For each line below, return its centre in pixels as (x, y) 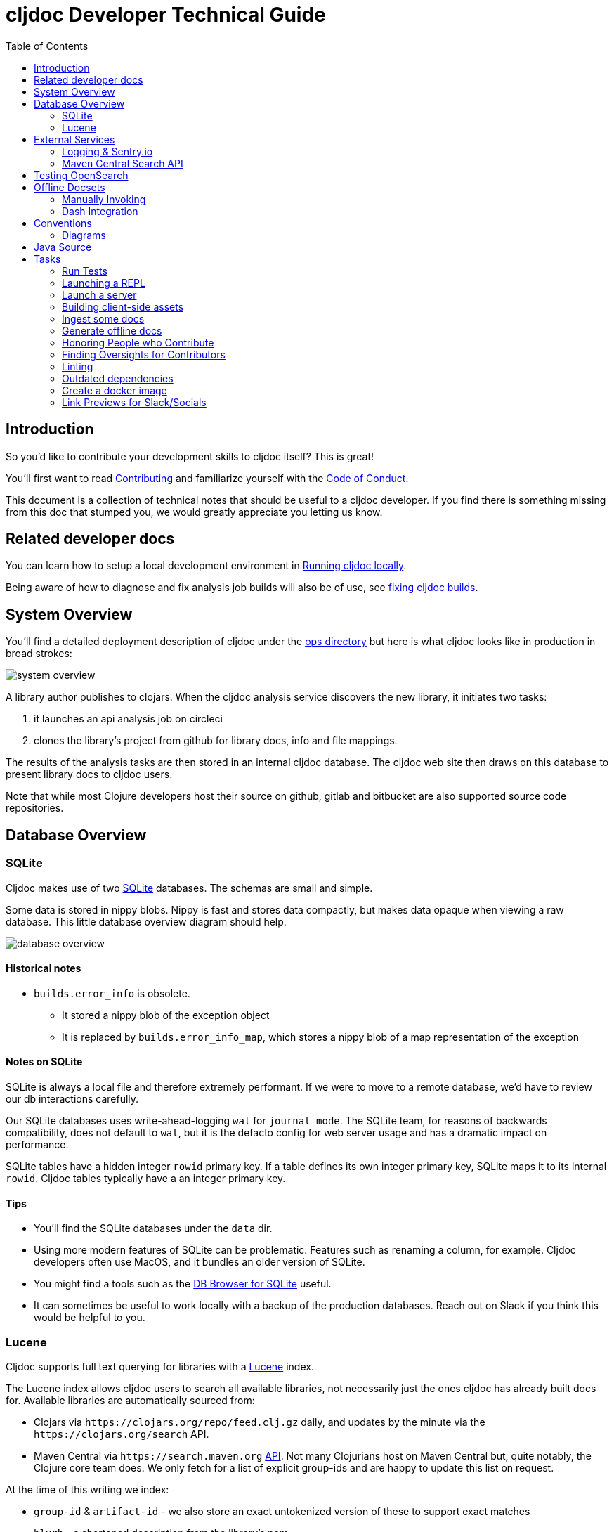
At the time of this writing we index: (87, 1489)
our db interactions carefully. (72, 1098)
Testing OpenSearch (81, 175)
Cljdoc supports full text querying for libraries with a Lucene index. (160, 1366)
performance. (37, 1144)
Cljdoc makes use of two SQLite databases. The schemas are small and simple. (189, 888)
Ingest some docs (103, 318)
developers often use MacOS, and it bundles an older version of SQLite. (200, 1262)
